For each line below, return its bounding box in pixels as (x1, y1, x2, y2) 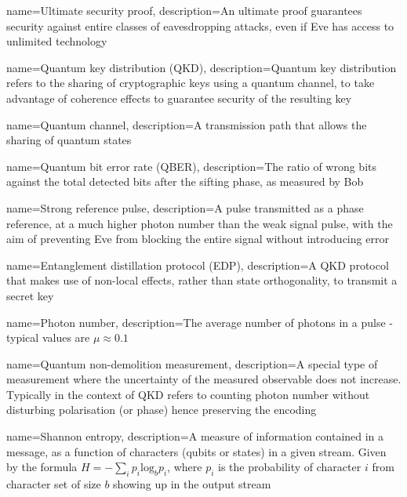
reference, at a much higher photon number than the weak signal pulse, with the (6, 215, 393, 231)
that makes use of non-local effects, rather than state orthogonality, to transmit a (6, 272, 398, 288)
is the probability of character (218, 459, 362, 475)
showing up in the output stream (113, 476, 271, 492)
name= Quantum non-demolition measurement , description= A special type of (6, 355, 378, 372)
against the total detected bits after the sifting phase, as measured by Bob (6, 173, 364, 190)
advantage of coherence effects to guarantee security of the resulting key (6, 89, 352, 106)
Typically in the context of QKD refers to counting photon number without (6, 386, 370, 402)
